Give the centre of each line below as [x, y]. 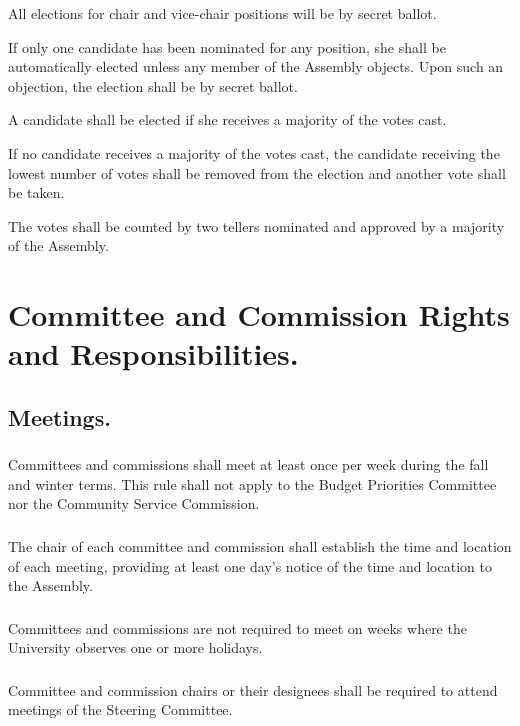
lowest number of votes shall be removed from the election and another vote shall [257, 172]
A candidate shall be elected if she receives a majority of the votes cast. [227, 119]
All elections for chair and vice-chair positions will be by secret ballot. [222, 13]
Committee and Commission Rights [259, 314]
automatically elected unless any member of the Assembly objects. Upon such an [256, 66]
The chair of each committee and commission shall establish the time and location [260, 545]
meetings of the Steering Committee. [120, 709]
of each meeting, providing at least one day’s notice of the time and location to [250, 565]
